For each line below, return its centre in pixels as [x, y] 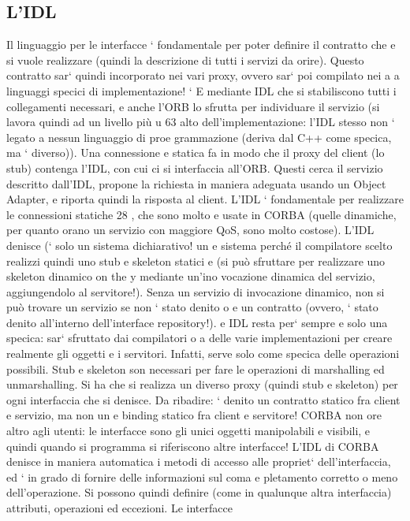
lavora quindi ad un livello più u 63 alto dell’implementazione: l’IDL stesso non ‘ [201, 122]
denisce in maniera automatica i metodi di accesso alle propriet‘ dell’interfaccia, [199, 461]
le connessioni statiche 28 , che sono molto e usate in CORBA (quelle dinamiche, [201, 214]
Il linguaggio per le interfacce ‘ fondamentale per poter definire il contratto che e [201, 45]
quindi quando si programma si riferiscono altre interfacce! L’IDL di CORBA [193, 446]
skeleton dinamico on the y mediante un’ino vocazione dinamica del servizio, [191, 276]
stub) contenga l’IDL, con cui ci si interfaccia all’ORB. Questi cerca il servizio [195, 167]
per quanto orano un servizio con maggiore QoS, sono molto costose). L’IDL [190, 230]
